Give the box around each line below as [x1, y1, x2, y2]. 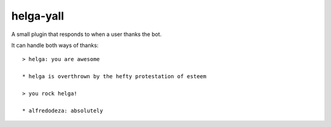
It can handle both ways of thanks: [11, 42, 99, 49]
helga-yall [11, 9, 64, 23]
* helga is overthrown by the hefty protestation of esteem [22, 73, 207, 80]
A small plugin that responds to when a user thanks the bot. [11, 31, 162, 38]
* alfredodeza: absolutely [22, 107, 104, 114]
